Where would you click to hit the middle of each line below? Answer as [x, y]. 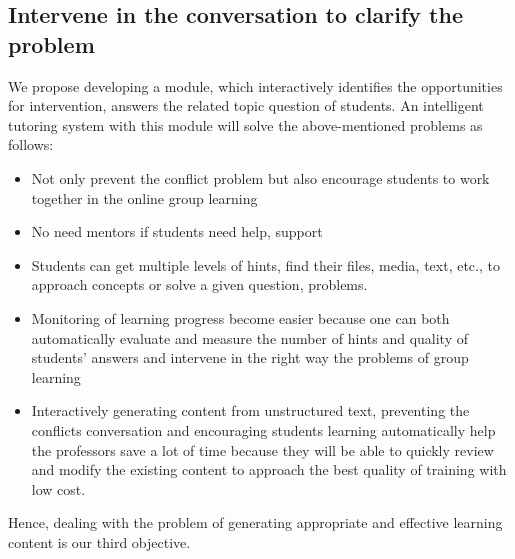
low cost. [58, 488]
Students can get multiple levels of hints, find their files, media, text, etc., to [265, 264]
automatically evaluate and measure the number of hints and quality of [249, 337]
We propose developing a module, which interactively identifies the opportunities [255, 85]
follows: [31, 144]
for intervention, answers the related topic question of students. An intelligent [246, 105]
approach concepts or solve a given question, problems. [199, 284]
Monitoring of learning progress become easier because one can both [240, 317]
